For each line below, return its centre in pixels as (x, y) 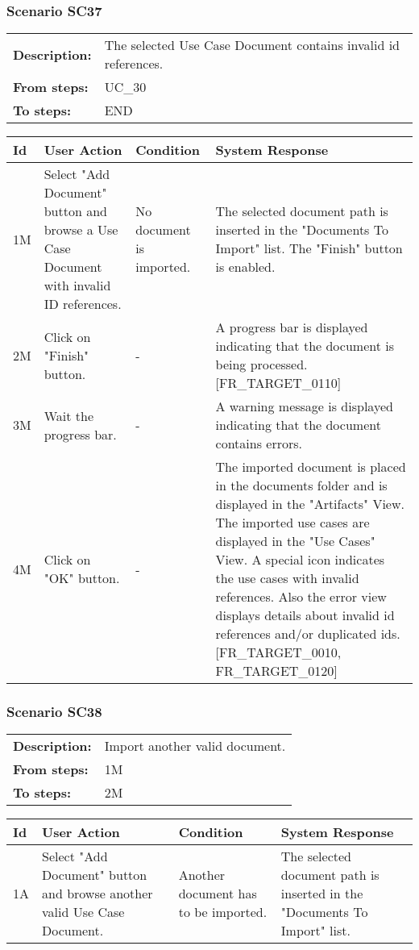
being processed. (261, 365)
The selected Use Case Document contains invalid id (252, 45)
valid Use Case (83, 912)
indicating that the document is (305, 346)
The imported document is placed (311, 467)
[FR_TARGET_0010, (278, 652)
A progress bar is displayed (292, 327)
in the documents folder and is (301, 485)
